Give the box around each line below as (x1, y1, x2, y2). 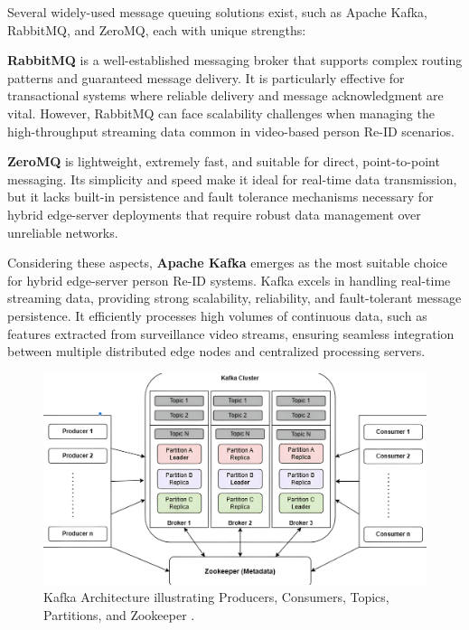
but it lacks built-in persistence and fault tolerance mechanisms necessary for (7, 187, 434, 206)
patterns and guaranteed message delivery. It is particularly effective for (7, 68, 405, 87)
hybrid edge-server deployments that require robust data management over (7, 204, 421, 223)
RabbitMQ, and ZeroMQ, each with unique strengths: (7, 20, 306, 39)
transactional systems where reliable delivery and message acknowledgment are (7, 86, 444, 105)
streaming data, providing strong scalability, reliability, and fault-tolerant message (7, 288, 462, 307)
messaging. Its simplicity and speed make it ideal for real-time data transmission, (7, 169, 457, 188)
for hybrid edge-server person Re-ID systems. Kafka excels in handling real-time (7, 270, 451, 289)
